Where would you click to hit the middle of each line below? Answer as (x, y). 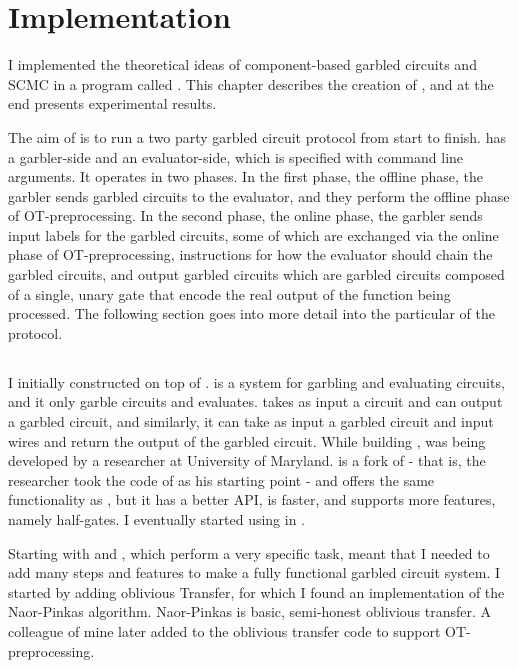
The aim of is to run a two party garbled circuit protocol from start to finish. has (257, 136)
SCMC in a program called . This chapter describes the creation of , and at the (251, 83)
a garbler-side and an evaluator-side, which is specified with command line (236, 156)
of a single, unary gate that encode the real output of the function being (229, 293)
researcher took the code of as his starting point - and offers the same (221, 479)
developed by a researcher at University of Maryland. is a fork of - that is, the (247, 460)
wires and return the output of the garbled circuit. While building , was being (247, 440)
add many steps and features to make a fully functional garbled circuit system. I (254, 572)
